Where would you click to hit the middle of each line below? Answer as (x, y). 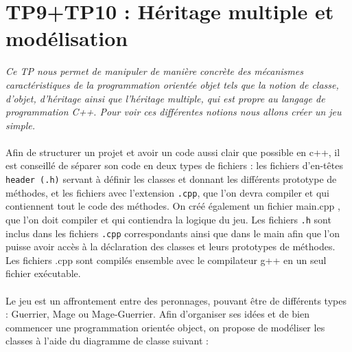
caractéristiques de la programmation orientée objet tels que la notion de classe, (172, 84)
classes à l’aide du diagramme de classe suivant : (107, 341)
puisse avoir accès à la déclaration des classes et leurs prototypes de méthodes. (171, 246)
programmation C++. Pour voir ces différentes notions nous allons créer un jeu (174, 112)
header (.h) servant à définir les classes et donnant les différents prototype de (171, 179)
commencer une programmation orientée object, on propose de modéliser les (165, 327)
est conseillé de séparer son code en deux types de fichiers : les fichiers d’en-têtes (174, 165)
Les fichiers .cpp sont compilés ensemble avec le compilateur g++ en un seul (166, 260)
